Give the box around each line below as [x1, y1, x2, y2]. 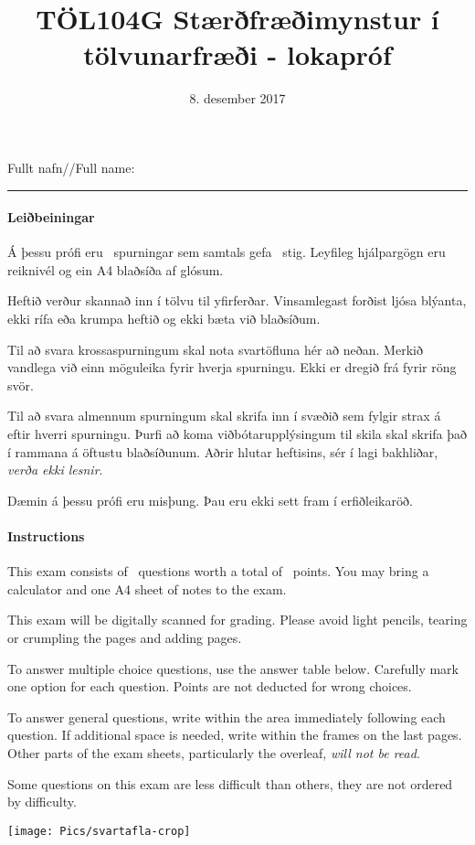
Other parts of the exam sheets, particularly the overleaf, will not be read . [7, 743, 420, 762]
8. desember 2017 [189, 89, 286, 108]
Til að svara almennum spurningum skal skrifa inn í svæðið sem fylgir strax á [7, 406, 441, 425]
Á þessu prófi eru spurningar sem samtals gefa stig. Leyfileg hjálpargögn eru [7, 242, 446, 262]
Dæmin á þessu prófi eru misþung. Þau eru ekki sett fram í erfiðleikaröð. [7, 490, 413, 509]
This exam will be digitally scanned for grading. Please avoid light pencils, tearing [7, 610, 468, 629]
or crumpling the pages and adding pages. [7, 628, 242, 647]
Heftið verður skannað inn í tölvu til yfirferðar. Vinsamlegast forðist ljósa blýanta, [7, 291, 467, 310]
